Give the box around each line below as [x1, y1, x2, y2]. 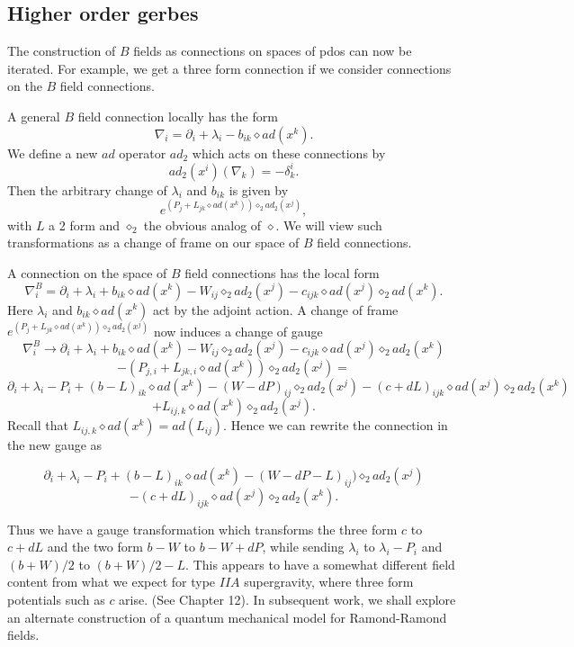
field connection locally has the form [77, 106, 278, 125]
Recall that [7, 416, 68, 435]
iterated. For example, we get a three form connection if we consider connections [7, 58, 452, 77]
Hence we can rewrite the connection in [230, 416, 448, 435]
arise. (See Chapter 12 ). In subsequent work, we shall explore [119, 590, 456, 608]
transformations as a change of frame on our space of [7, 233, 300, 252]
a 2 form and [49, 215, 121, 234]
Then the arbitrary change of [7, 180, 167, 199]
